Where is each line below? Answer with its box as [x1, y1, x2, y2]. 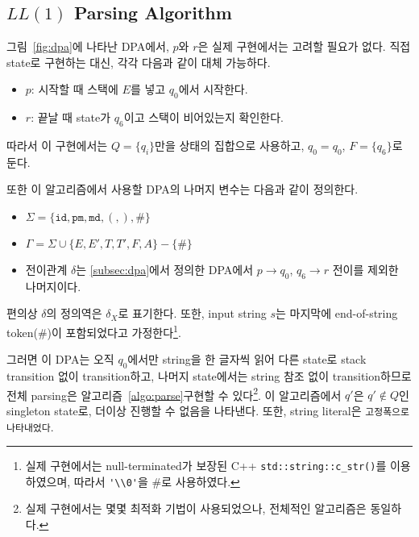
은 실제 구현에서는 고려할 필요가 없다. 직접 [197, 38, 411, 55]
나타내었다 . [6, 418, 54, 435]
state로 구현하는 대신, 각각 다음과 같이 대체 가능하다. [6, 53, 271, 70]
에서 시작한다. [178, 81, 248, 98]
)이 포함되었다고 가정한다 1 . [47, 321, 181, 340]
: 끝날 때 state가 [31, 109, 111, 126]
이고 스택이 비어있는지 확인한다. [123, 109, 284, 126]
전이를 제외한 [332, 260, 399, 277]
